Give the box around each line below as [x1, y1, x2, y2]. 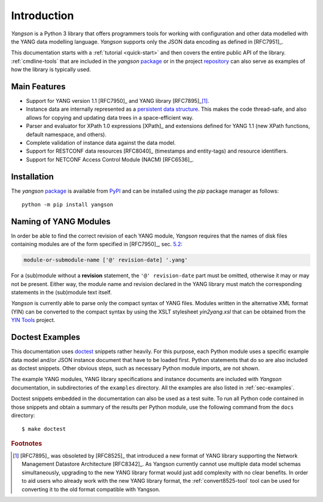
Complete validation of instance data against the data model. [26, 139, 176, 146]
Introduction [11, 9, 74, 22]
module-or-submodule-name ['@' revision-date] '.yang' [23, 257, 188, 263]
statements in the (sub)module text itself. [11, 289, 112, 296]
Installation [11, 171, 54, 182]
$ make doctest [22, 425, 66, 433]
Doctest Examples [11, 332, 81, 342]
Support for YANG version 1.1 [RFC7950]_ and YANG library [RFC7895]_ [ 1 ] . [26, 98, 209, 105]
